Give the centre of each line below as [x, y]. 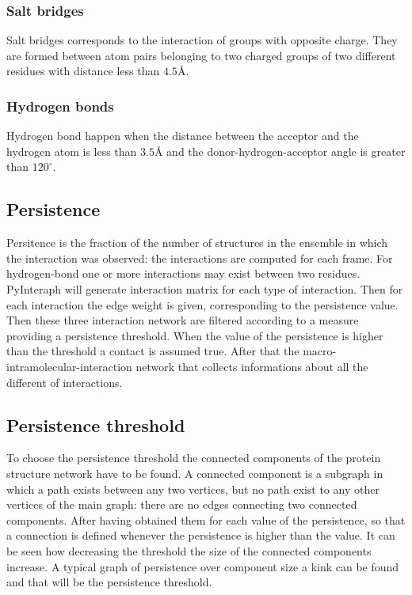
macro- [320, 351]
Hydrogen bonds [60, 106]
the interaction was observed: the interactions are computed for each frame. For [200, 258]
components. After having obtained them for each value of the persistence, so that [206, 519]
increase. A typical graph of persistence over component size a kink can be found [203, 566]
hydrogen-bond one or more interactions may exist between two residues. [183, 273]
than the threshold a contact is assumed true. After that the [153, 351]
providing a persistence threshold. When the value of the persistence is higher [195, 335]
